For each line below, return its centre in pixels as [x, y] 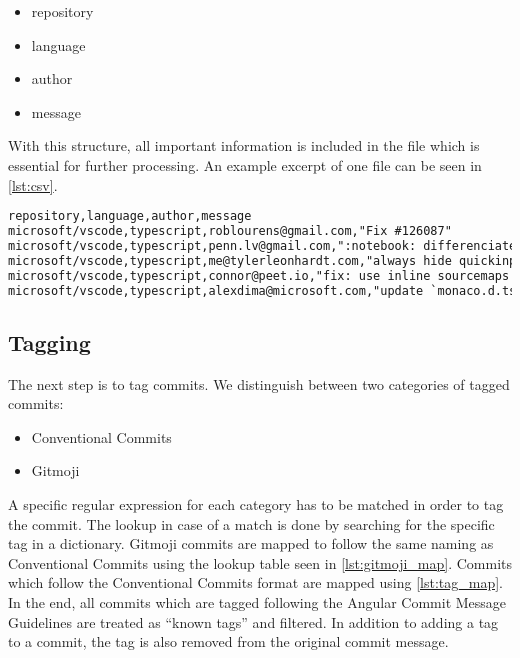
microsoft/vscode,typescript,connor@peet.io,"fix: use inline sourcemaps [259, 275]
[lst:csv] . [33, 184]
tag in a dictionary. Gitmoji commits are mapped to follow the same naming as [251, 543]
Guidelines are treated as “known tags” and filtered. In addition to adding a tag [253, 621]
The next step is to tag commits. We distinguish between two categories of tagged [259, 383]
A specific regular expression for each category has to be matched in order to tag [256, 503]
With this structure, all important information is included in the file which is [244, 145]
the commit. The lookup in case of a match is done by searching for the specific [251, 523]
